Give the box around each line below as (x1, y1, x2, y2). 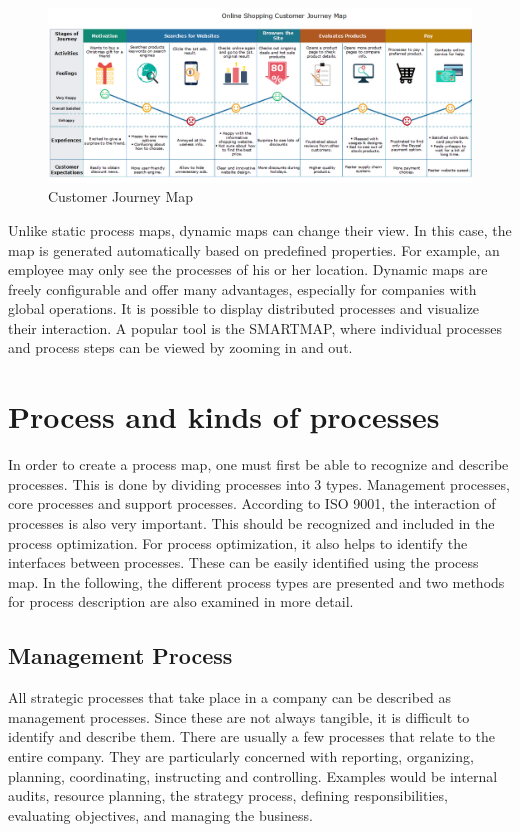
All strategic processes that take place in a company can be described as (8, 687, 452, 708)
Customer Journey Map (48, 186, 194, 207)
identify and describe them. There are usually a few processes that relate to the (8, 726, 496, 747)
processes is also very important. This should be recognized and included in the (8, 512, 495, 533)
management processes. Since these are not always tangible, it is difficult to (8, 706, 470, 727)
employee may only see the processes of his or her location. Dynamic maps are (8, 259, 488, 280)
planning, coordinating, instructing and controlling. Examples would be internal (8, 765, 498, 786)
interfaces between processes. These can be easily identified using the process (8, 552, 479, 573)
